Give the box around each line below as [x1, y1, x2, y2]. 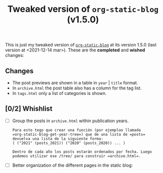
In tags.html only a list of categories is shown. [12, 90, 107, 96]
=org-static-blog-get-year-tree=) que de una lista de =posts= [12, 132, 146, 137]
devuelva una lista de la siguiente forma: [12, 136, 104, 141]
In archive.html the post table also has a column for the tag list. [12, 85, 142, 91]
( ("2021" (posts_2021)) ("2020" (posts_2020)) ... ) [12, 140, 125, 145]
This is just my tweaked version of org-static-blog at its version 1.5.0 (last [5, 42, 157, 48]
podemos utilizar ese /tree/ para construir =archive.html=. [12, 153, 141, 159]
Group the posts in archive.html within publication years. [12, 118, 129, 124]
